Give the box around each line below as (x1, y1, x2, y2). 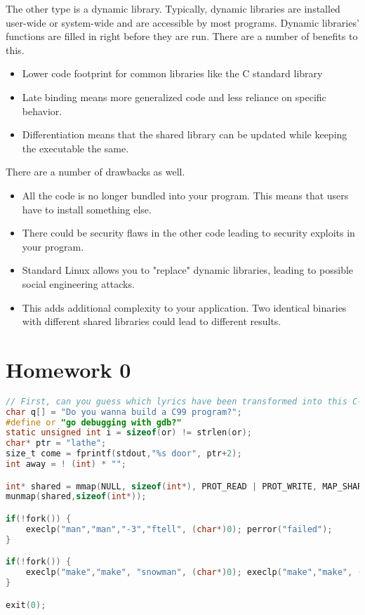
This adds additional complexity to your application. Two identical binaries (22, 300, 347, 315)
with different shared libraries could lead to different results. (22, 314, 281, 329)
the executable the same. (22, 140, 129, 155)
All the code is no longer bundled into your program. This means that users (22, 187, 349, 202)
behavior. (22, 103, 62, 118)
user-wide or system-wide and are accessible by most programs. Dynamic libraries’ (6, 15, 359, 29)
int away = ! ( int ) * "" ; (6, 459, 126, 470)
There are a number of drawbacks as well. (6, 164, 185, 179)
